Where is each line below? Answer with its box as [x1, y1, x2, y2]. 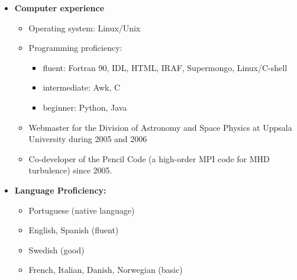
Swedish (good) [28, 243, 85, 256]
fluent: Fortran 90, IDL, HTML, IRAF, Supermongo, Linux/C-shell [43, 61, 288, 73]
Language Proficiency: [14, 184, 106, 196]
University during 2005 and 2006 [28, 133, 147, 145]
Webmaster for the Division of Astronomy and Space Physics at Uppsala [28, 121, 292, 133]
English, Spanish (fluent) [28, 224, 119, 236]
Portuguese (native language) [28, 204, 135, 216]
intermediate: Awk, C [43, 81, 121, 94]
